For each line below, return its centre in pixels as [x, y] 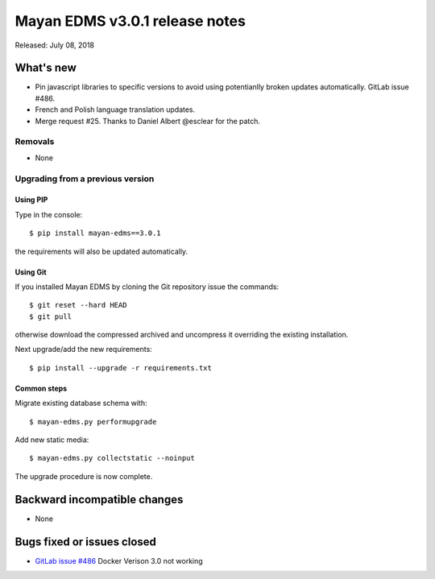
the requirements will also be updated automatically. [101, 251]
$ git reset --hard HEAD [78, 305]
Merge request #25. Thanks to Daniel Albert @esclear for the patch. [148, 121]
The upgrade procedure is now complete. [84, 476]
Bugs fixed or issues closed [86, 542]
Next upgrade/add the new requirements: [83, 349]
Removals [35, 142]
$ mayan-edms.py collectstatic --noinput [112, 458]
